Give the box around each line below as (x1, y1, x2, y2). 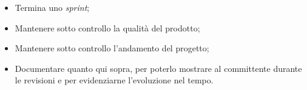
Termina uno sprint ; (15, 1, 90, 13)
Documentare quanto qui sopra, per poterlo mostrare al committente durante (15, 62, 302, 74)
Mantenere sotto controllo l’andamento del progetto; (15, 42, 209, 54)
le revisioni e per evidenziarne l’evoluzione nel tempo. (15, 74, 214, 86)
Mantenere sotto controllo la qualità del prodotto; (15, 21, 200, 34)
